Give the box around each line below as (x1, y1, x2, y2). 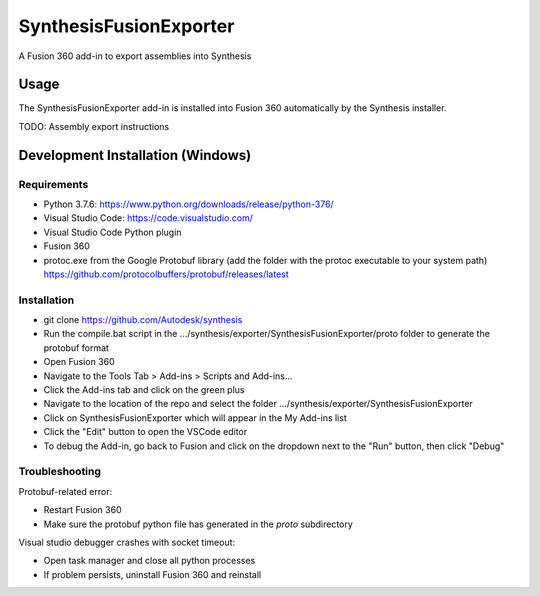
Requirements (18, 177, 89, 191)
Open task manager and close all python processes (43, 555, 256, 567)
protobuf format (43, 341, 110, 354)
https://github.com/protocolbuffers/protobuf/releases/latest (43, 268, 289, 280)
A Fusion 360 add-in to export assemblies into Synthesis (18, 50, 252, 62)
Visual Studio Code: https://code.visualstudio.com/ (43, 212, 254, 224)
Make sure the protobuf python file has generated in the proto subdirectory (43, 518, 354, 530)
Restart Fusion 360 (43, 504, 122, 516)
